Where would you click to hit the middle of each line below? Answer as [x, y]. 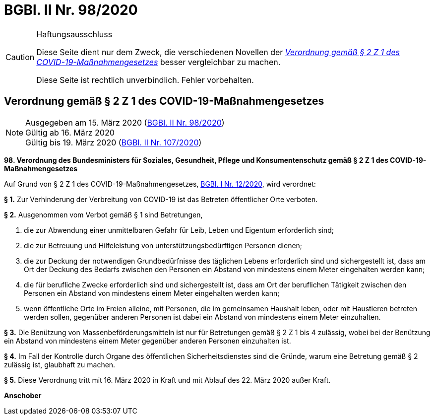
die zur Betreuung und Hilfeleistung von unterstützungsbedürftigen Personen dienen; [163, 245]
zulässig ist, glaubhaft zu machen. [60, 364]
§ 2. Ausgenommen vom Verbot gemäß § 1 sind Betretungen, [103, 214]
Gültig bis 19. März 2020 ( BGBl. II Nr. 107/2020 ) [114, 142]
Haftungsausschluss [74, 34]
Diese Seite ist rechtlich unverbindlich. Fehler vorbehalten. [145, 80]
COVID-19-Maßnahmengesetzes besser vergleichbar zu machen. [158, 62]
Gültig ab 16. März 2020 [70, 132]
